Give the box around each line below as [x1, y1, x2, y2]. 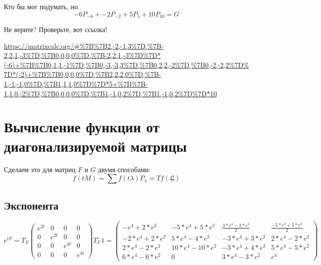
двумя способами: [98, 164, 151, 174]
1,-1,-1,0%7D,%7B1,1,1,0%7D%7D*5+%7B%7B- [4, 79, 148, 89]
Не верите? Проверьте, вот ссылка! [4, 24, 107, 35]
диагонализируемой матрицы [4, 136, 187, 156]
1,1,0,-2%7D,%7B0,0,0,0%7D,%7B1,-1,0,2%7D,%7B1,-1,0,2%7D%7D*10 [4, 88, 217, 98]
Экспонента [4, 197, 59, 212]
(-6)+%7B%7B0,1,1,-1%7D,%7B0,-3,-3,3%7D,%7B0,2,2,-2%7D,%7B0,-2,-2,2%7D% [4, 59, 249, 70]
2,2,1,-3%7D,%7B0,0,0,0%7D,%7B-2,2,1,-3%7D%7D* [4, 50, 161, 60]
